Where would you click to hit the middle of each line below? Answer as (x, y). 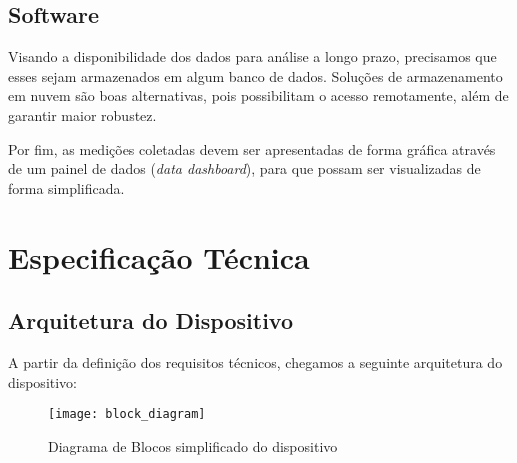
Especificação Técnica (159, 256)
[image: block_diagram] (127, 414)
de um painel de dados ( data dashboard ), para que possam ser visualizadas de (244, 168)
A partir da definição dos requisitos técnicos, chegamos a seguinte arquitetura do (255, 361)
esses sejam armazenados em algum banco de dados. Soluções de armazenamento (255, 75)
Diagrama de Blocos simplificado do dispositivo (193, 445)
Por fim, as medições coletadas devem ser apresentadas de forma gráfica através (252, 148)
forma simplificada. (66, 187)
